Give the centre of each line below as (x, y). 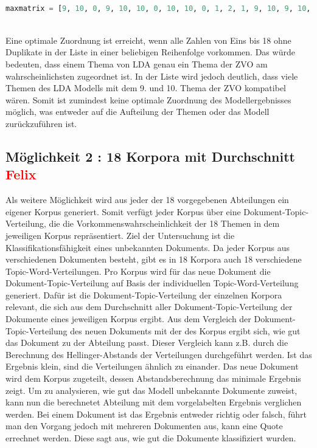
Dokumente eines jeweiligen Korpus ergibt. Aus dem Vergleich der (128, 319)
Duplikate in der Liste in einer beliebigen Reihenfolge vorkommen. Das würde (150, 52)
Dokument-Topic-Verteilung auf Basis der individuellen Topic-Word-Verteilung (152, 283)
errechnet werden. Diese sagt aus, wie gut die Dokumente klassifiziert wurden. (151, 438)
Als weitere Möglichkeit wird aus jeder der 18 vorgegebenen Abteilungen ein (147, 200)
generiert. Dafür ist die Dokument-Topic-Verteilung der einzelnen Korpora (144, 295)
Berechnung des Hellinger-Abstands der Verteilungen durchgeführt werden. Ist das (159, 354)
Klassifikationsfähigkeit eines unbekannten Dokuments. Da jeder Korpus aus (148, 247)
